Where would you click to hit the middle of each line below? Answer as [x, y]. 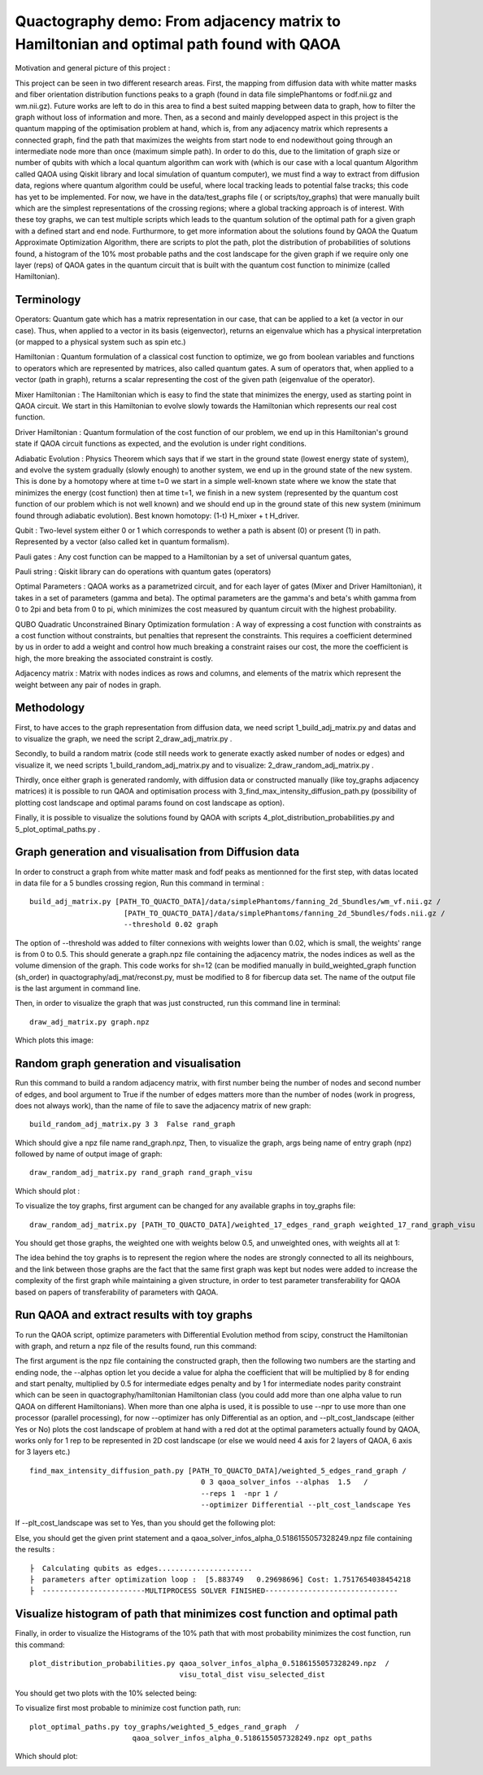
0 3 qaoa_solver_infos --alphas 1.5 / [284, 1482]
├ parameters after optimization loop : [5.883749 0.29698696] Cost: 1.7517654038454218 [220, 1579]
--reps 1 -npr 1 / [239, 1493]
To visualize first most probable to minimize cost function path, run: [128, 1708]
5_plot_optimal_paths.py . [58, 829]
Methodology [50, 708]
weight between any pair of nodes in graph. [88, 685]
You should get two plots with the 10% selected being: [106, 1693]
